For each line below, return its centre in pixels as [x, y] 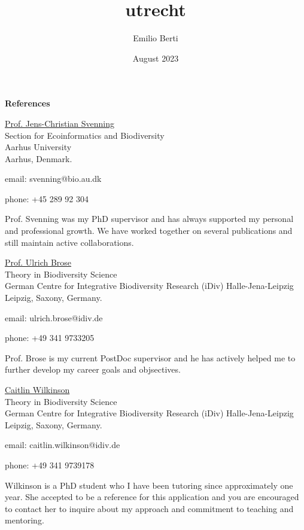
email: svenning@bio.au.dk [53, 179]
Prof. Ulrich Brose [38, 262]
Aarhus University [38, 147]
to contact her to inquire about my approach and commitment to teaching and [149, 508]
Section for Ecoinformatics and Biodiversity [85, 135]
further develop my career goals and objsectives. [93, 369]
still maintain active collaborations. [69, 242]
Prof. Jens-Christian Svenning [60, 123]
